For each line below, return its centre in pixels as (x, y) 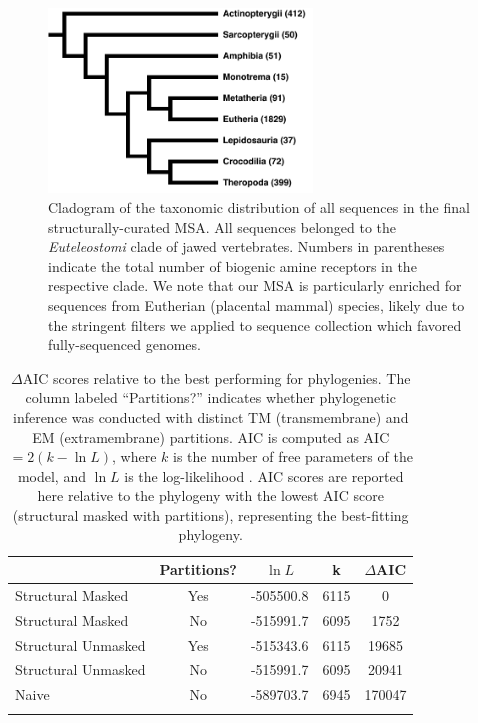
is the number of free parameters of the (293, 456)
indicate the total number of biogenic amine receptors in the (232, 265)
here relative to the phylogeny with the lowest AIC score (210, 495)
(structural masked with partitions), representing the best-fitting (210, 514)
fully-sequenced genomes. (124, 344)
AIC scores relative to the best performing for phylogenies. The (216, 377)
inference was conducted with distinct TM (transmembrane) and (210, 416)
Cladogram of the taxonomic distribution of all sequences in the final (259, 206)
